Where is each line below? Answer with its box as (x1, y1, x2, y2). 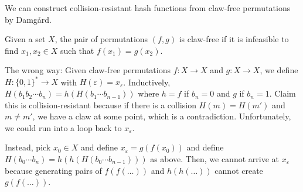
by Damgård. (5, 13, 52, 25)
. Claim (269, 87, 296, 100)
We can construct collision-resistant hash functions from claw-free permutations (5, 2, 291, 13)
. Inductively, (123, 76, 171, 88)
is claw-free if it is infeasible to (179, 33, 289, 45)
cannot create (215, 164, 263, 176)
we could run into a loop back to (5, 121, 122, 133)
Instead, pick (5, 141, 51, 153)
